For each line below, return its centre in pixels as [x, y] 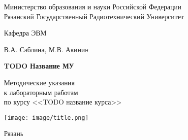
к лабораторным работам [41, 92]
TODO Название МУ [39, 66]
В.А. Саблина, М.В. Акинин [47, 49]
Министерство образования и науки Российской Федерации [93, 6]
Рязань [14, 133]
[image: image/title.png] [46, 118]
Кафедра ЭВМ [25, 33]
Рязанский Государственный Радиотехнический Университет [94, 16]
